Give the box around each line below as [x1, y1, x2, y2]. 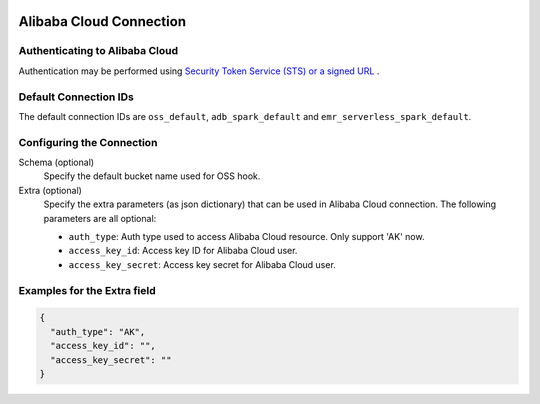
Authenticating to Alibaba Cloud [18, 44, 179, 58]
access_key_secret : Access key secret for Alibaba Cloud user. [68, 258, 337, 270]
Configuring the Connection [18, 135, 158, 149]
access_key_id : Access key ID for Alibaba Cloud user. [68, 245, 298, 257]
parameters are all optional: [43, 212, 157, 224]
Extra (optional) [18, 184, 82, 196]
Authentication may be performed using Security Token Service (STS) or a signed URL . [18, 65, 380, 77]
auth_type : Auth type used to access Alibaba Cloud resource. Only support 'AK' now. [68, 231, 425, 242]
